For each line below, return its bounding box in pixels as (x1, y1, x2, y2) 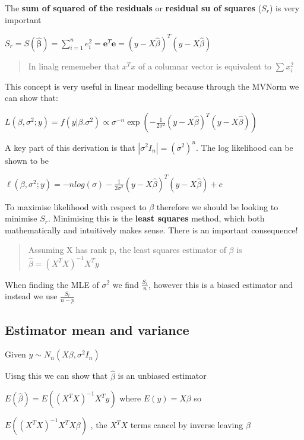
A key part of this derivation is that (5, 141, 135, 153)
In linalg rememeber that (28, 59, 120, 72)
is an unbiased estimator (118, 369, 207, 382)
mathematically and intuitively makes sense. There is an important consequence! (5, 223, 298, 236)
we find (112, 278, 139, 290)
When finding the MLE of (5, 278, 99, 290)
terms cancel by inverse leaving (130, 419, 243, 431)
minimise (5, 212, 37, 224)
